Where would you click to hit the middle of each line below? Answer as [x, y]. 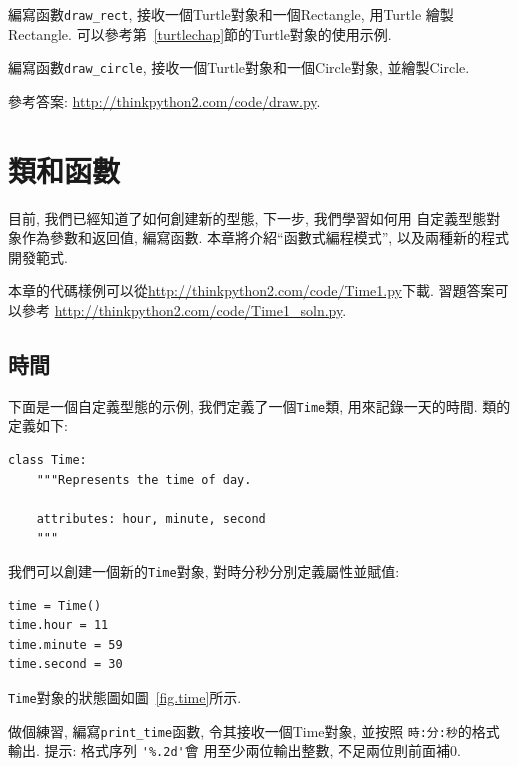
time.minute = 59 [65, 644]
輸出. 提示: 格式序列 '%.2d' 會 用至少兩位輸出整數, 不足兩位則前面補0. [234, 750]
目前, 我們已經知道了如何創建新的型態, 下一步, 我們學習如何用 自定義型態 [247, 217]
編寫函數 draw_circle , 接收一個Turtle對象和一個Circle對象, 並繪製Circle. [239, 67]
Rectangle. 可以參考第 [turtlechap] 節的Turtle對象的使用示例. [200, 33]
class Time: [47, 460]
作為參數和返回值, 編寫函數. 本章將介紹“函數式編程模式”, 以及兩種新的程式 [265, 237]
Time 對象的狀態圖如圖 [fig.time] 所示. [125, 697]
